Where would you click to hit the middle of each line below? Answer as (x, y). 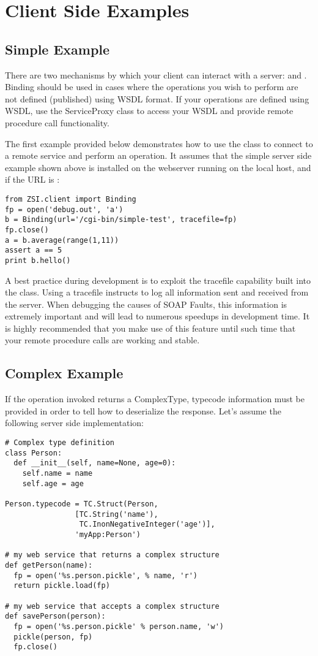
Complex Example (64, 373)
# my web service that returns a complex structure (112, 555)
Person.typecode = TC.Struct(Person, (82, 504)
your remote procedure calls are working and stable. (102, 340)
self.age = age (53, 483)
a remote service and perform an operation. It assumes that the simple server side (158, 155)
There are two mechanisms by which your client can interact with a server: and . (156, 74)
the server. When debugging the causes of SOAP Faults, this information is (146, 304)
